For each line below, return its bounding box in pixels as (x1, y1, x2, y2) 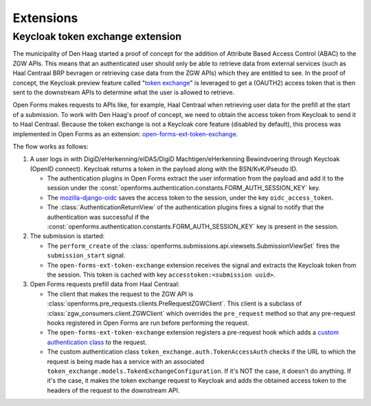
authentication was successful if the (47, 213, 150, 221)
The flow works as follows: (12, 142, 89, 151)
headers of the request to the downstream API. (47, 386, 180, 394)
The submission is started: (30, 232, 105, 240)
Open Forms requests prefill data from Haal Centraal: (30, 280, 180, 288)
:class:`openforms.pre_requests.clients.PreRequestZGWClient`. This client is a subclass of (47, 299, 302, 308)
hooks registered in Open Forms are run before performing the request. (47, 319, 249, 327)
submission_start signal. (47, 251, 126, 259)
